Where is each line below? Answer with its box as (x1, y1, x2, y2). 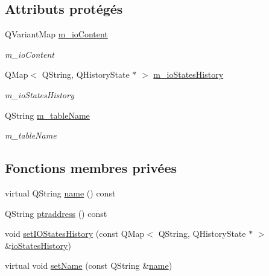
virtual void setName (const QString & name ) (5, 259, 172, 272)
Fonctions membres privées (5, 158, 177, 177)
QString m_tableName (5, 108, 90, 121)
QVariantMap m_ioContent (5, 28, 108, 40)
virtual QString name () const (5, 186, 116, 199)
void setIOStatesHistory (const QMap (5, 227, 145, 240)
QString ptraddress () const (5, 207, 107, 219)
